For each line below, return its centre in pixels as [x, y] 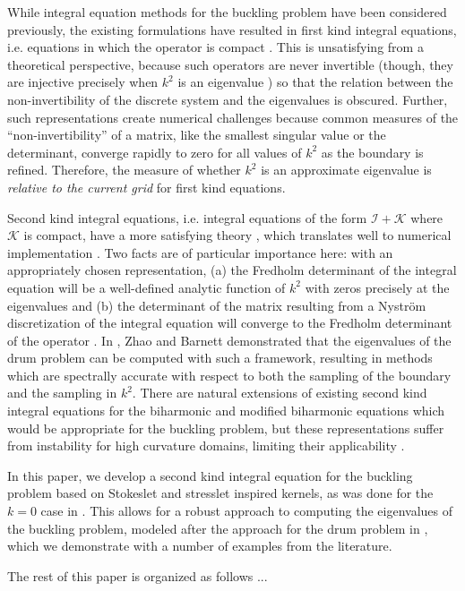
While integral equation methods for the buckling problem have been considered [227, 12]
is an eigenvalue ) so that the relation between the [315, 82]
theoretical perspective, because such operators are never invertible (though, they [230, 64]
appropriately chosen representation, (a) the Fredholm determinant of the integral [232, 270]
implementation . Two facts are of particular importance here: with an [200, 252]
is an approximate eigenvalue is [346, 170]
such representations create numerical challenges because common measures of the [233, 117]
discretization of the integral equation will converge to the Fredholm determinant [230, 323]
